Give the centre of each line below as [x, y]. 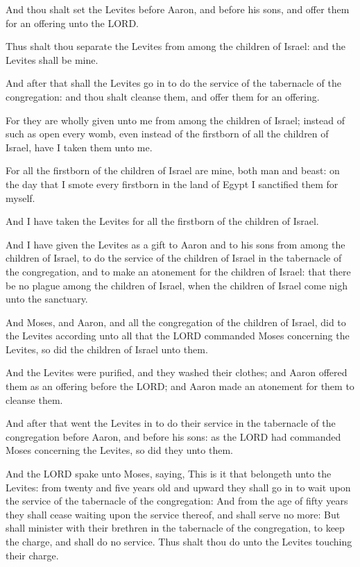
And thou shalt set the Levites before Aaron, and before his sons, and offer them [178, 9]
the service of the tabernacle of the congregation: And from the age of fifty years [177, 501]
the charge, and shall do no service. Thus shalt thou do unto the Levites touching [179, 541]
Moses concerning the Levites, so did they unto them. [119, 450]
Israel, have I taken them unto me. [79, 147]
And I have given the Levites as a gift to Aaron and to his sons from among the [175, 244]
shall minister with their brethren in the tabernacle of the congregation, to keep [175, 528]
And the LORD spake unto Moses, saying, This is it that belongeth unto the [169, 474]
